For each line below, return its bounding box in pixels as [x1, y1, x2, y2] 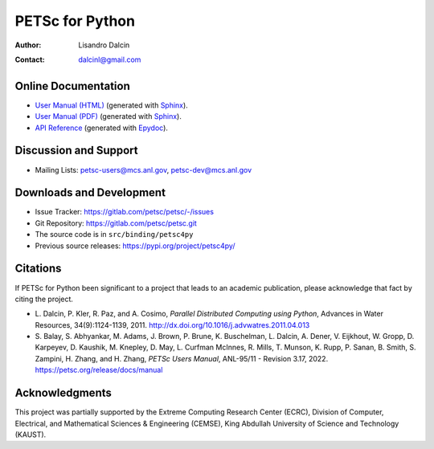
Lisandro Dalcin [78, 40, 130, 50]
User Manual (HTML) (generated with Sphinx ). [35, 100, 188, 110]
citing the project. [14, 294, 74, 304]
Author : [14, 40, 42, 50]
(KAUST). [14, 430, 47, 439]
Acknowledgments [14, 386, 113, 400]
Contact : [14, 55, 46, 64]
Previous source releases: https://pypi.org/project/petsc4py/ [35, 241, 235, 251]
